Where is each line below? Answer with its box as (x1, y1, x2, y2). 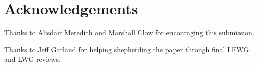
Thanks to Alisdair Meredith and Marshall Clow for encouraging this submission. (4, 27, 254, 38)
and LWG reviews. (4, 54, 61, 64)
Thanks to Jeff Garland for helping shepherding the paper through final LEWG (4, 44, 249, 54)
